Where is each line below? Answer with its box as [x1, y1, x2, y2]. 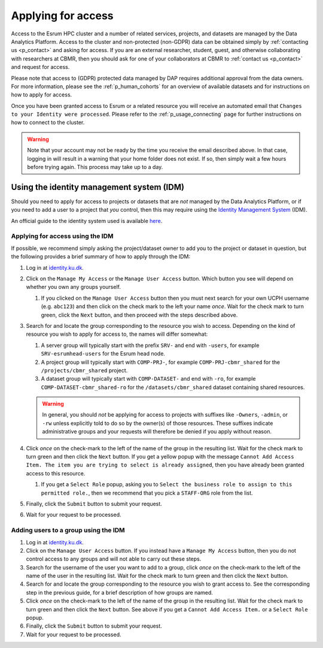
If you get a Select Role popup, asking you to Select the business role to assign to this [41, 481, 292, 488]
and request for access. [11, 64, 70, 71]
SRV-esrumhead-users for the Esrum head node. [41, 350, 166, 357]
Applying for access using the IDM [11, 232, 114, 240]
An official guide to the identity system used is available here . [11, 217, 163, 224]
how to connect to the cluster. [11, 119, 85, 126]
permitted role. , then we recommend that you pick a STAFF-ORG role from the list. [41, 489, 254, 496]
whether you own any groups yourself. [26, 284, 121, 291]
